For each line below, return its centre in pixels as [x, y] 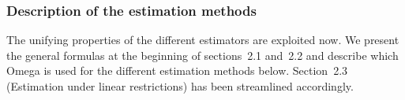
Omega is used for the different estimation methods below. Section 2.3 [177, 70]
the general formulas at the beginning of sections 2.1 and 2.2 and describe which [202, 55]
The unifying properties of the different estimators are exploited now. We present [203, 40]
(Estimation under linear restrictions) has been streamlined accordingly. [180, 86]
